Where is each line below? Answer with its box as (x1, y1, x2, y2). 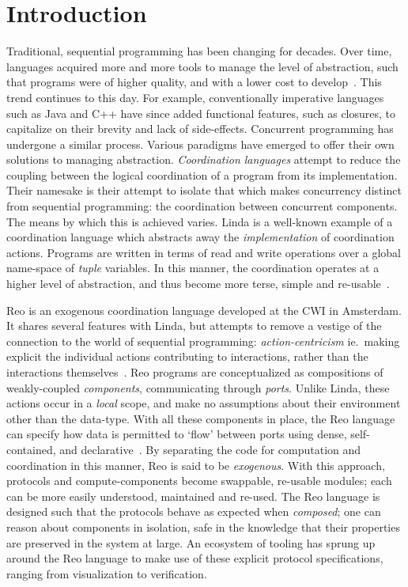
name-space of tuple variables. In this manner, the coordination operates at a (6, 259, 380, 276)
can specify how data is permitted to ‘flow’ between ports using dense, (6, 426, 347, 442)
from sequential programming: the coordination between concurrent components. (6, 198, 398, 214)
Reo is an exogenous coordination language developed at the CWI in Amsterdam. (6, 301, 402, 318)
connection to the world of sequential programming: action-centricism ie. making (6, 332, 400, 349)
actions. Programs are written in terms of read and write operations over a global (6, 244, 402, 260)
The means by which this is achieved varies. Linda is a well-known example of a (6, 213, 393, 229)
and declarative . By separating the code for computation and (59, 441, 361, 457)
